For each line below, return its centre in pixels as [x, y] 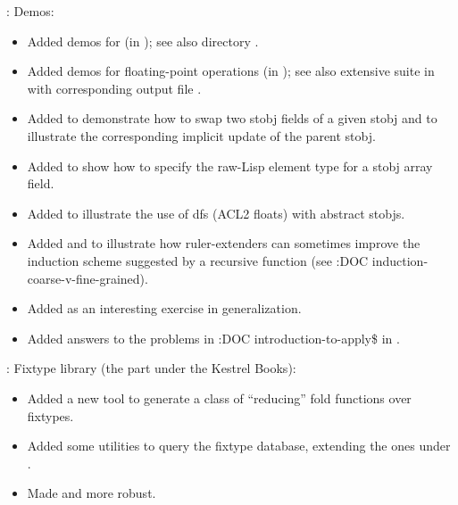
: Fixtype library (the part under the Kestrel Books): [151, 368]
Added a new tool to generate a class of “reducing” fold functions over [219, 397]
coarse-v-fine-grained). [87, 278]
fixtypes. [50, 415]
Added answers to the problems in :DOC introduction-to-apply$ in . [213, 338]
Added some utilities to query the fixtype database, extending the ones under [239, 446]
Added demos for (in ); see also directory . [143, 41]
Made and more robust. [92, 493]
